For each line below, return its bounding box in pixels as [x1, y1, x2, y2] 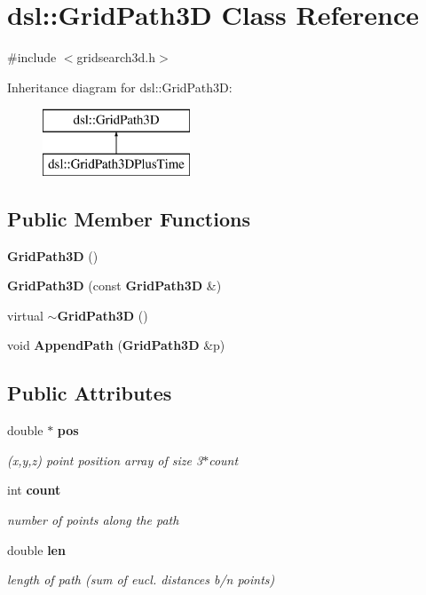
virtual [7, 305, 43, 324]
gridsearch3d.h [76, 48, 156, 67]
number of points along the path [7, 511, 179, 529]
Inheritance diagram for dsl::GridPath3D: [7, 77, 233, 96]
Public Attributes [7, 379, 172, 407]
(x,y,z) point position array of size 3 [7, 450, 203, 469]
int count [7, 480, 61, 499]
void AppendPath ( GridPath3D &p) [7, 336, 225, 354]
